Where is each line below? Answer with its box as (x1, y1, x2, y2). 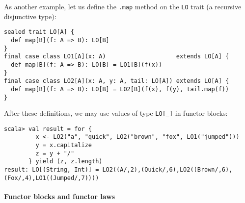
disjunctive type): (4, 11, 56, 21)
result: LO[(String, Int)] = (4, 166, 99, 174)
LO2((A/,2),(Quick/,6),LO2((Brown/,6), (102, 166, 233, 174)
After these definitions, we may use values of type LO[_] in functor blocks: (4, 108, 228, 118)
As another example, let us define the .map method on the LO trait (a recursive (4, 1, 242, 11)
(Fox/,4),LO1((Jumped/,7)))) (4, 174, 99, 181)
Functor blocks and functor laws (4, 191, 115, 201)
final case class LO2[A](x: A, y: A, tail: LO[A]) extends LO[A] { (4, 77, 229, 85)
